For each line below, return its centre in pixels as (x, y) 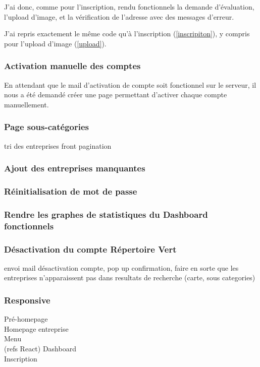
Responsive (27, 300)
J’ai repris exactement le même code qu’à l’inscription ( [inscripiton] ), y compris (127, 34)
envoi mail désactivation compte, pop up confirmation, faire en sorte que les (121, 267)
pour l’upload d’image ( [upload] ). (55, 43)
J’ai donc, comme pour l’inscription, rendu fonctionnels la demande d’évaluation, (129, 7)
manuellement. (27, 104)
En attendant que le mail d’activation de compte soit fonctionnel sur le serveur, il (130, 84)
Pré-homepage (26, 319)
